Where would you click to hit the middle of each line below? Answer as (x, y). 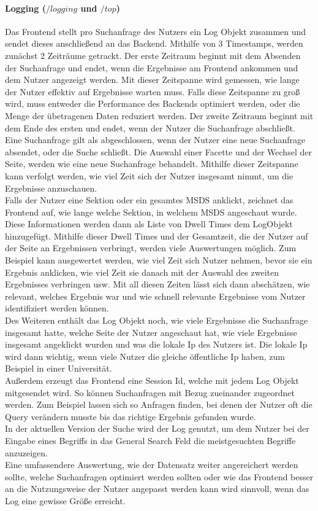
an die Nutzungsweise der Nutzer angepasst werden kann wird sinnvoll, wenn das (157, 489)
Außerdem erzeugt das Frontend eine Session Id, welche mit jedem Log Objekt (152, 380)
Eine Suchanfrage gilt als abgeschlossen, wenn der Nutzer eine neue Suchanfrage (155, 140)
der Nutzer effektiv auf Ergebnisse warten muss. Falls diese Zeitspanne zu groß (153, 91)
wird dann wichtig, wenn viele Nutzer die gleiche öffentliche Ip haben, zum (145, 356)
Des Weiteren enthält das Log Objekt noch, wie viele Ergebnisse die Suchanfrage (157, 320)
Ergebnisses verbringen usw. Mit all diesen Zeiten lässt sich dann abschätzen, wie (157, 284)
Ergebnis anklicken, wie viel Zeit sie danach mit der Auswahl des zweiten (142, 272)
